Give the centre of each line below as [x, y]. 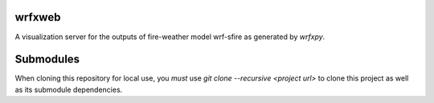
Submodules [47, 59]
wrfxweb [38, 17]
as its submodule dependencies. [69, 89]
